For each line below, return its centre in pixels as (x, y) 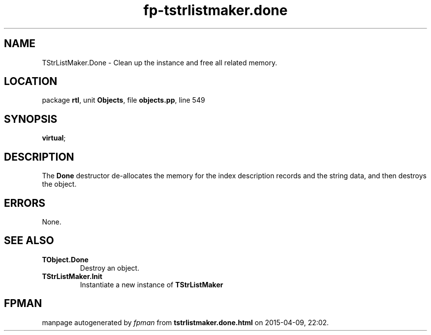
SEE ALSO (29, 241)
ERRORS (25, 203)
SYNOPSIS (31, 119)
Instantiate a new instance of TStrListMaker (152, 284)
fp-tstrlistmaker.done (215, 10)
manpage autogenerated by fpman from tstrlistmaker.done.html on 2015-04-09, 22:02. (185, 322)
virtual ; (54, 138)
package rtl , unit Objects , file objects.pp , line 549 (123, 100)
